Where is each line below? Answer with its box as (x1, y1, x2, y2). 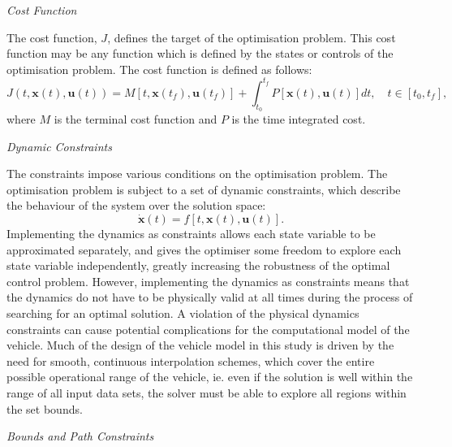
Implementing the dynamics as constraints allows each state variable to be (6, 225, 376, 242)
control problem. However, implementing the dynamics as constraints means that (6, 272, 410, 289)
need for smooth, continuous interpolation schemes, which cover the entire (6, 352, 375, 369)
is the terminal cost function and (54, 111, 217, 128)
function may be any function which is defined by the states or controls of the (6, 45, 394, 62)
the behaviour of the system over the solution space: (6, 197, 266, 214)
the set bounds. (6, 400, 83, 417)
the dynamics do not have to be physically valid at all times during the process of (6, 289, 413, 306)
